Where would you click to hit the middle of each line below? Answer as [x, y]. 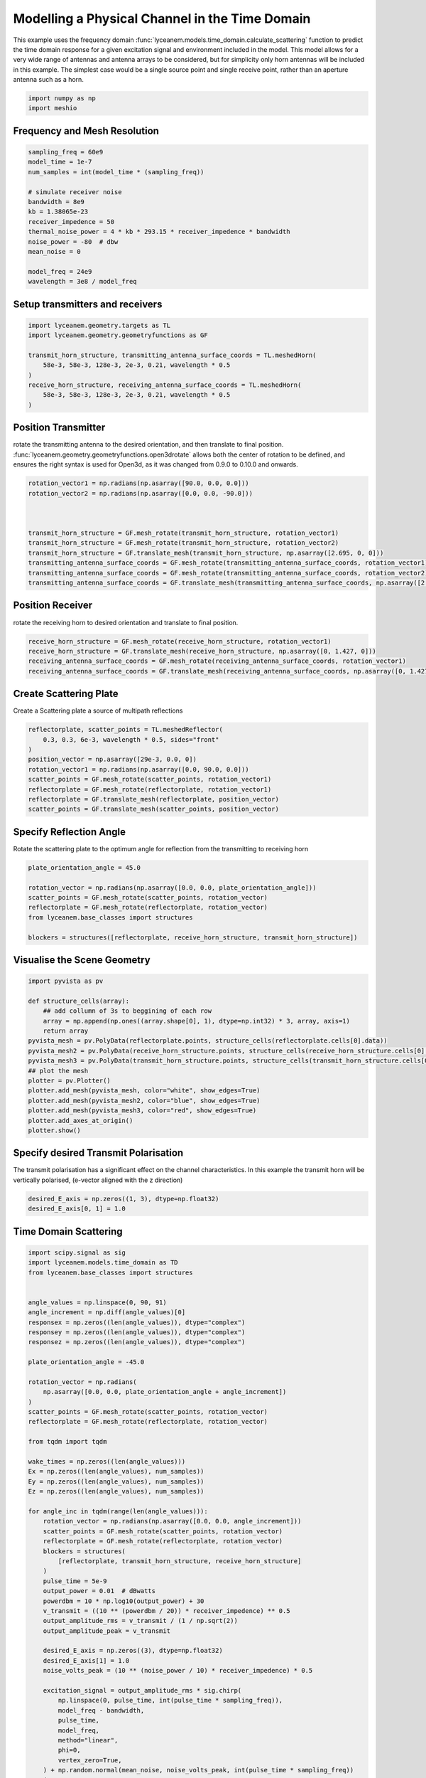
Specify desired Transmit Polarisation [98, 1153]
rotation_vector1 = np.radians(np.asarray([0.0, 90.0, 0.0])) [138, 769]
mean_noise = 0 [54, 251]
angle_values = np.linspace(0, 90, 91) [97, 1302]
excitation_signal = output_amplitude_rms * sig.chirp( [142, 1691]
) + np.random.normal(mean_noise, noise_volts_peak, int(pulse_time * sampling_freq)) [198, 1770]
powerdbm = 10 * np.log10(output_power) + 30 [124, 1601]
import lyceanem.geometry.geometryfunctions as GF [118, 335]
